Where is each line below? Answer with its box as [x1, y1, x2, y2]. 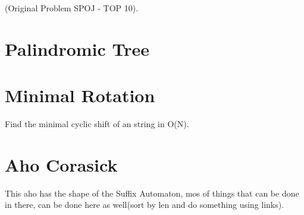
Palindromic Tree [5, 36, 150, 61]
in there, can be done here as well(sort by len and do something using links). [5, 198, 284, 211]
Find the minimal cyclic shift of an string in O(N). [5, 118, 189, 130]
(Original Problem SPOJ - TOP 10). [5, 2, 139, 14]
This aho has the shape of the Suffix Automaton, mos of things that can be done [5, 186, 299, 199]
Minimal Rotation [5, 83, 155, 107]
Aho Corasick [5, 152, 118, 176]
